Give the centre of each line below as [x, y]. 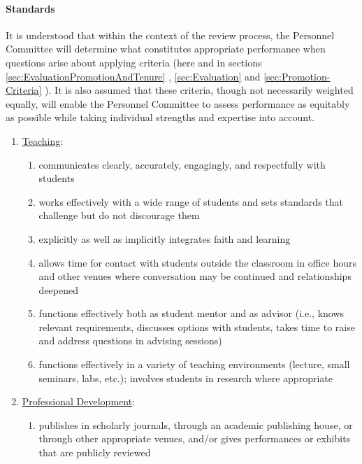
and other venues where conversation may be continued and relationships [195, 276]
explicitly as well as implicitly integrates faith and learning [165, 238]
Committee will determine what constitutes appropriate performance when [166, 49]
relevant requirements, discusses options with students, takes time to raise [197, 326]
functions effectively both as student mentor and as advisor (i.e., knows [191, 313]
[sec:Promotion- [297, 76]
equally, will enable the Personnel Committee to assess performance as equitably [178, 103]
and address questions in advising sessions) [130, 340]
